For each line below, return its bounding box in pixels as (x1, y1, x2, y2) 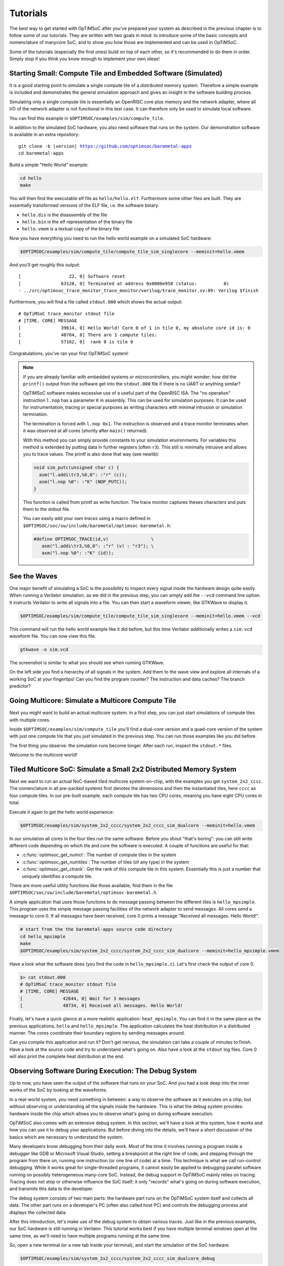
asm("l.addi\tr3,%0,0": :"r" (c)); (38, 471, 128, 478)
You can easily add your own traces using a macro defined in (23, 516, 151, 522)
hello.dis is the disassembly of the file (22, 212, 107, 218)
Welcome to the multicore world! (9, 752, 77, 758)
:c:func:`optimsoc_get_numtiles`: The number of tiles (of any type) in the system (22, 859, 189, 865)
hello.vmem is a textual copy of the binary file (22, 226, 120, 232)
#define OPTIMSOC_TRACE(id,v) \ (33, 536, 154, 542)
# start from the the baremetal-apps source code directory (20, 927, 173, 932)
